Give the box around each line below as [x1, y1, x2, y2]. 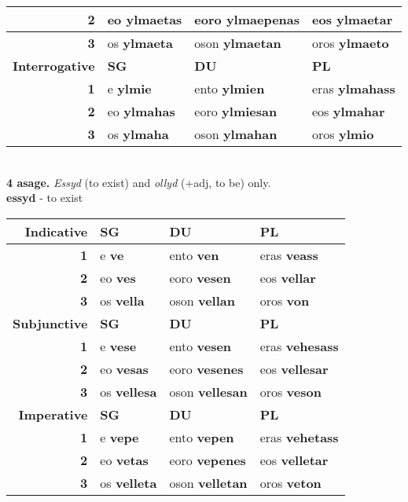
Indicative [24, 222, 88, 240]
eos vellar [259, 268, 316, 287]
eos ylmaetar [312, 10, 393, 28]
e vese [100, 336, 137, 355]
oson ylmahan [194, 125, 278, 143]
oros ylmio [312, 125, 374, 143]
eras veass [259, 245, 318, 264]
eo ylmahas [107, 102, 175, 120]
